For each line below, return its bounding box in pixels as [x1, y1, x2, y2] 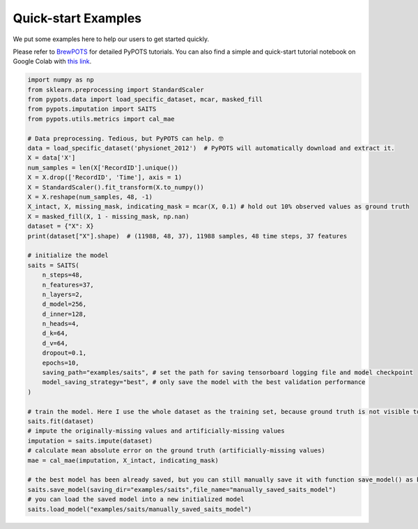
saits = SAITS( [27, 261, 79, 269]
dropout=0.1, [42, 349, 87, 357]
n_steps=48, [42, 271, 84, 279]
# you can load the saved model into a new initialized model [27, 496, 245, 503]
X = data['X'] [27, 154, 76, 162]
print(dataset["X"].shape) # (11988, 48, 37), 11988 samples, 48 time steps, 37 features [27, 232, 348, 240]
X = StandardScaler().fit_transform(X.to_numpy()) [27, 183, 205, 191]
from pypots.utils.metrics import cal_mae [27, 115, 175, 123]
